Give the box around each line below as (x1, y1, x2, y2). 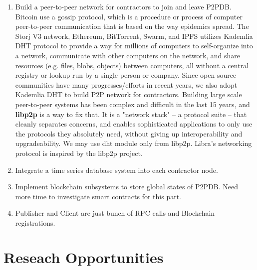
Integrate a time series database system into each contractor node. (15, 164, 218, 175)
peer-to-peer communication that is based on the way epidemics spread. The (15, 21, 249, 31)
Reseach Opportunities (3, 247, 164, 267)
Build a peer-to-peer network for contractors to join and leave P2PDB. (15, 1, 232, 11)
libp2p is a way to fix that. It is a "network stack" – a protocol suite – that (15, 109, 247, 119)
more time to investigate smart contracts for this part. (15, 191, 181, 201)
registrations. (15, 217, 55, 228)
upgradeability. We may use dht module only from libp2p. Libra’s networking (15, 138, 252, 148)
